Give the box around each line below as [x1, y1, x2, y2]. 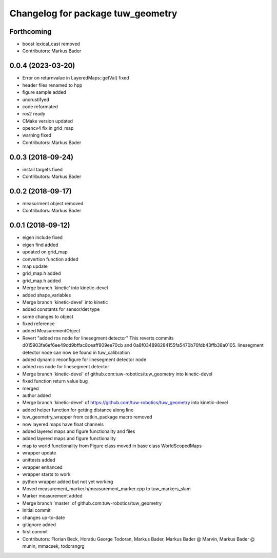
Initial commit [22, 507, 51, 513]
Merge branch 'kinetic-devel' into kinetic [22, 299, 108, 305]
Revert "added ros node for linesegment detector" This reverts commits [22, 335, 174, 341]
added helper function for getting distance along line [22, 407, 134, 413]
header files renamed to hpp [22, 82, 83, 88]
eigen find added [22, 242, 58, 248]
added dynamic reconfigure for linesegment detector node [22, 356, 147, 363]
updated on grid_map [22, 249, 68, 255]
